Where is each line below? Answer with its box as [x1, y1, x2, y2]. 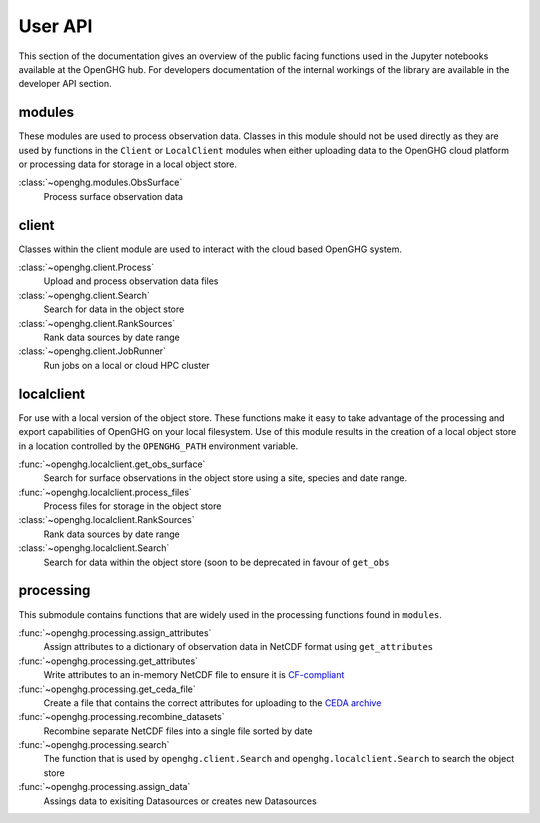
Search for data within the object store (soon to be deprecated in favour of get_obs [43, 556, 390, 568]
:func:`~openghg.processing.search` [18, 739, 170, 751]
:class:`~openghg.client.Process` [18, 261, 155, 274]
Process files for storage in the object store [43, 500, 222, 512]
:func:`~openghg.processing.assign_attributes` [18, 626, 212, 639]
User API [18, 15, 93, 37]
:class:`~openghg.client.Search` [18, 289, 150, 301]
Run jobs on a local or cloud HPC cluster [43, 359, 210, 371]
